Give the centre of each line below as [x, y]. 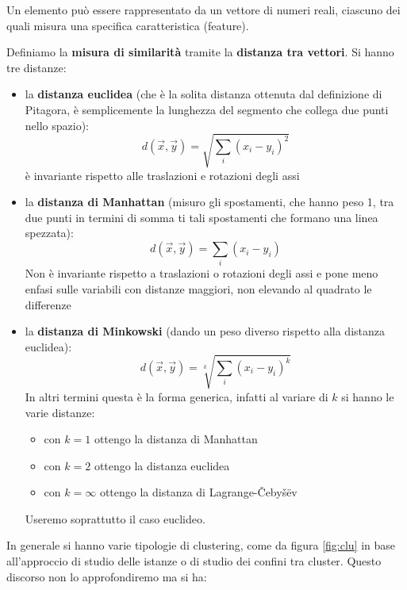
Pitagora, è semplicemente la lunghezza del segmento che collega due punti [207, 109]
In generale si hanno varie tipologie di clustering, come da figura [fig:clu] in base [201, 545]
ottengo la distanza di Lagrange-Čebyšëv [198, 492]
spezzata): [49, 233]
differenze [48, 304]
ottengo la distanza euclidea [162, 465]
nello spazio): [57, 125]
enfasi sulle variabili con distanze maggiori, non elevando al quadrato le [198, 289]
